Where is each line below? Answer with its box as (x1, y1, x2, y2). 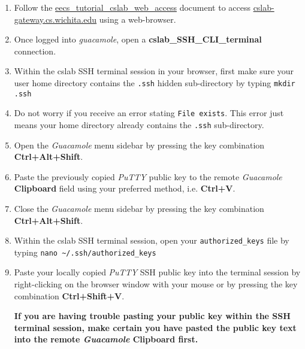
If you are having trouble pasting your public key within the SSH (14, 309, 291, 322)
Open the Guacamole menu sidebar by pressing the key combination (14, 138, 265, 151)
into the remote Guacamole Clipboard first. (14, 333, 198, 345)
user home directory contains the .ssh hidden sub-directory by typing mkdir (14, 76, 295, 89)
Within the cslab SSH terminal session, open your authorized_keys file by (14, 234, 289, 247)
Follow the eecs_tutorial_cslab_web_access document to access (14, 1, 250, 13)
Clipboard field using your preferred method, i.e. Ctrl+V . (14, 182, 235, 195)
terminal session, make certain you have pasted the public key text (14, 321, 297, 333)
